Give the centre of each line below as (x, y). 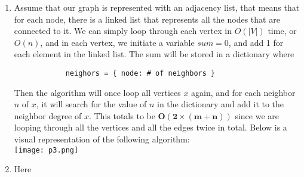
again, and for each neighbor (243, 92)
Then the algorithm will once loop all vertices (97, 92)
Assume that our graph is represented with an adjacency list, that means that (157, 7)
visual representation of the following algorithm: (102, 139)
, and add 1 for (256, 42)
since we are (257, 115)
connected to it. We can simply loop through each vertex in (123, 31)
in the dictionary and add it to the (221, 104)
